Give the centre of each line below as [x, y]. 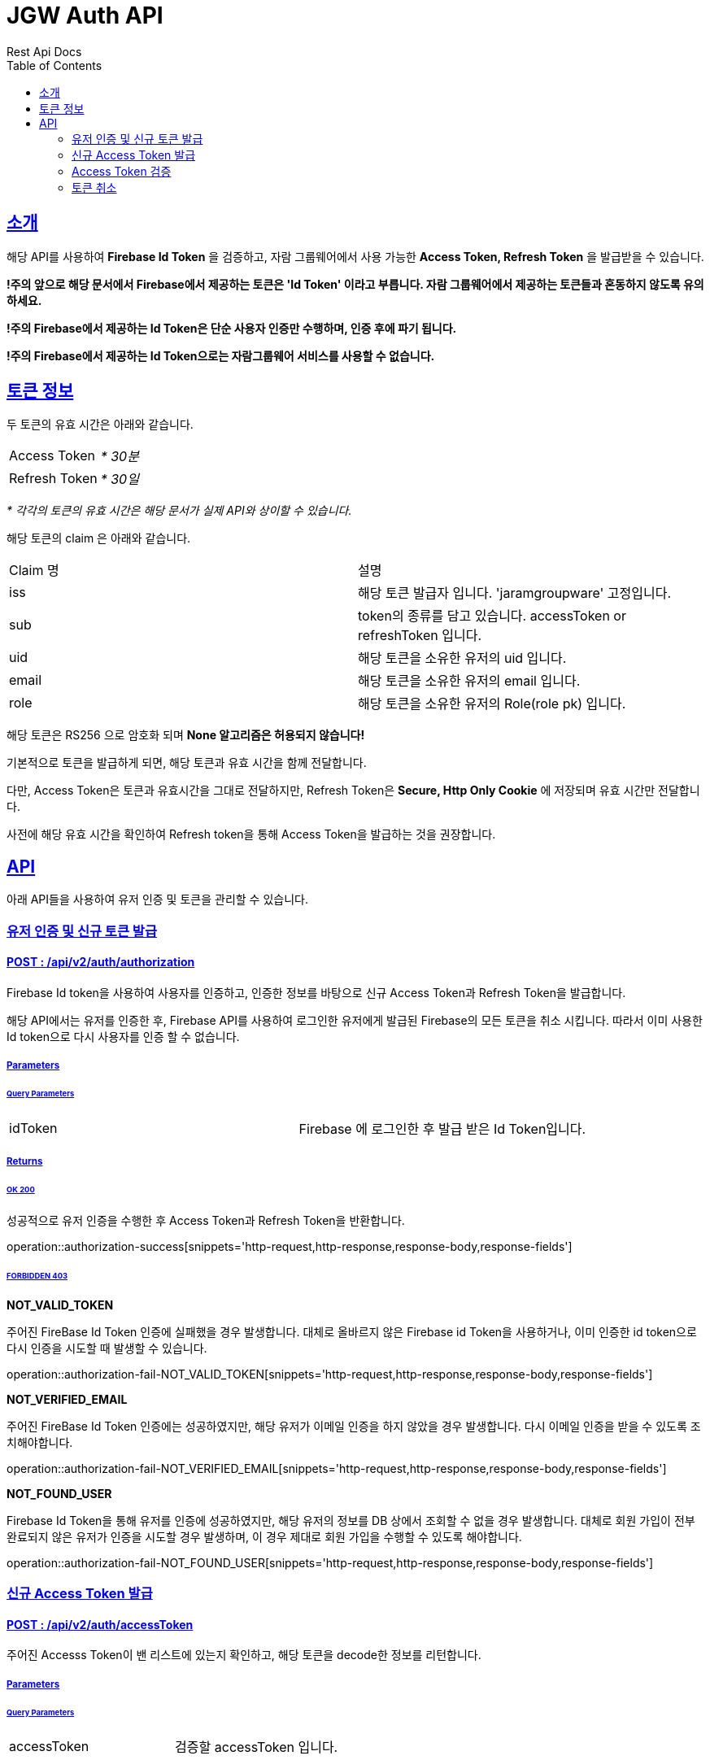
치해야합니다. [40, 1442]
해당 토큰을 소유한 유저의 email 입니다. [469, 681]
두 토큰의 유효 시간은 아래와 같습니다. [100, 425]
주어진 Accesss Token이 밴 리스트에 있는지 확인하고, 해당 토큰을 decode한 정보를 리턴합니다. [244, 1655]
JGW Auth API [85, 15]
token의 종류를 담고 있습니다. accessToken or [492, 616]
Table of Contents [54, 65]
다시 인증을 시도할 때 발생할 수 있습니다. [107, 1348]
